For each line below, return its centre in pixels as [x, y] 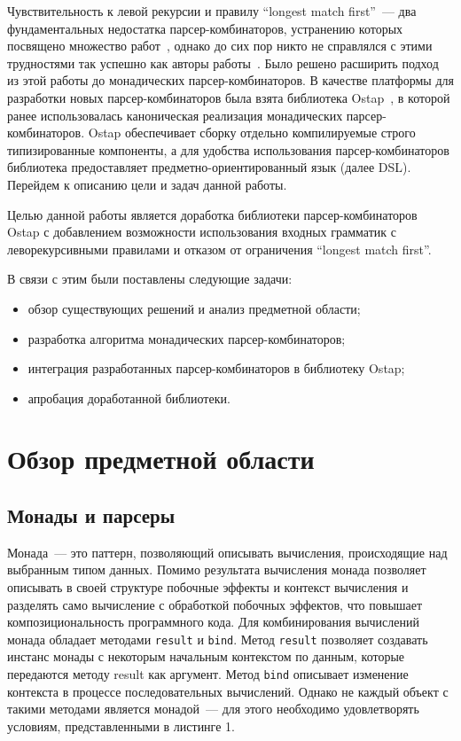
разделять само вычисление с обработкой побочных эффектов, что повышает [215, 604]
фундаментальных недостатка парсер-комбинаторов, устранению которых [205, 28]
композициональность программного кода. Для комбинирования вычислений [213, 622]
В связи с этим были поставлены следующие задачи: [150, 279]
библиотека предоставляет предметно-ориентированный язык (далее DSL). [209, 167]
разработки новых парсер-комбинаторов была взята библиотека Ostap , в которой [229, 97]
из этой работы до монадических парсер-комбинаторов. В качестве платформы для [230, 80]
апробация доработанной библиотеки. [129, 398]
